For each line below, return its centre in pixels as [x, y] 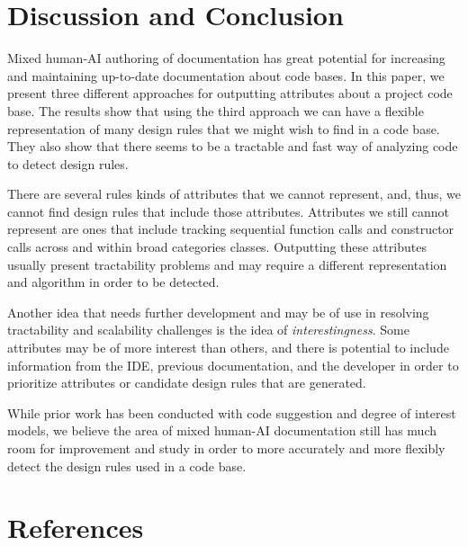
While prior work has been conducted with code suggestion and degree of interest [232, 412]
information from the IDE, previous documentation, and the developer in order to [233, 365]
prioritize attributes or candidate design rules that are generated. [187, 383]
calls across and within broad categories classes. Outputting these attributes [217, 247]
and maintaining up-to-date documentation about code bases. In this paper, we [226, 75]
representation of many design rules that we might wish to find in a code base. [224, 128]
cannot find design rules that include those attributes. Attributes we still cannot [228, 211]
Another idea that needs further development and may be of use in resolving [218, 312]
